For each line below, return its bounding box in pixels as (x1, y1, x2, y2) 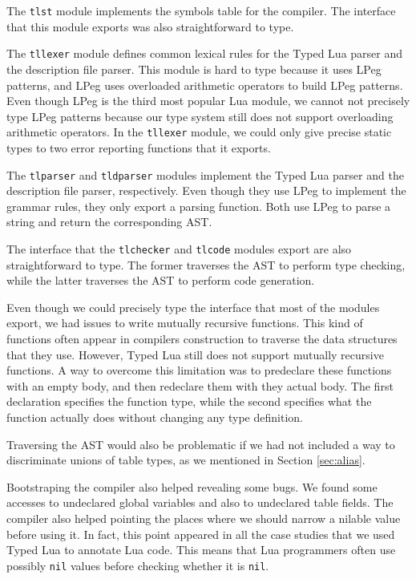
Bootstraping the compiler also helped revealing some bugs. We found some (6, 478, 378, 495)
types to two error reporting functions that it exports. (6, 139, 271, 156)
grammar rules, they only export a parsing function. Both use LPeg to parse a (6, 197, 391, 214)
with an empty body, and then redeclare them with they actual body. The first (6, 377, 394, 394)
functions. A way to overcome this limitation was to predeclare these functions (6, 362, 392, 379)
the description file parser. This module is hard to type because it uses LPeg (6, 60, 382, 77)
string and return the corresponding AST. (6, 213, 212, 230)
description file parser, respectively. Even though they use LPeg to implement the (6, 182, 406, 199)
